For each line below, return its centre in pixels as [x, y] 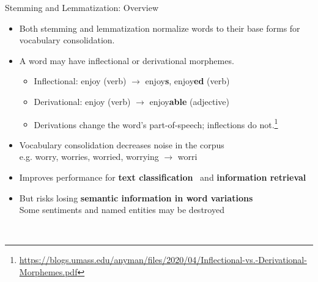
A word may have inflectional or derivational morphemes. [127, 60]
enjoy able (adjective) [189, 101]
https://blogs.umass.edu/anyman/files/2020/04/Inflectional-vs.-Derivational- [163, 260]
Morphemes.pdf [48, 271]
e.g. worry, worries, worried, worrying [89, 157]
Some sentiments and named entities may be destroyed [122, 210]
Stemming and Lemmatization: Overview [82, 7]
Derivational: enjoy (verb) [82, 101]
